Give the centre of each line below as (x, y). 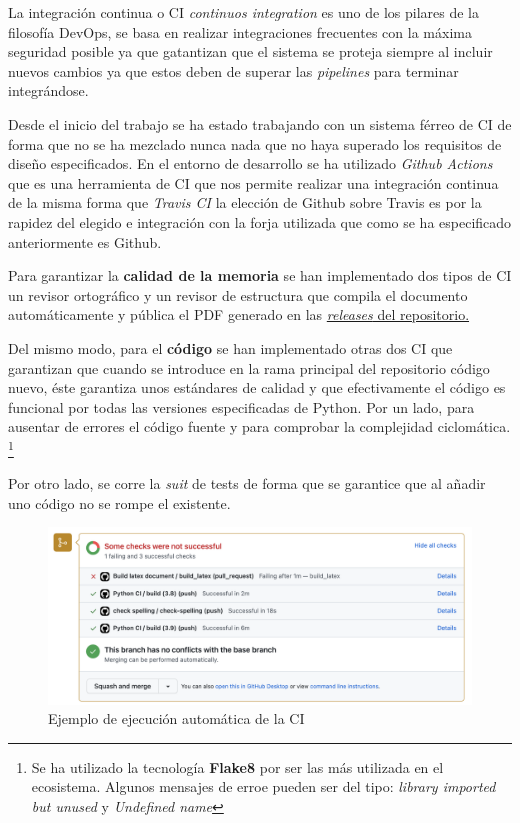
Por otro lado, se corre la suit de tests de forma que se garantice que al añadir (247, 483)
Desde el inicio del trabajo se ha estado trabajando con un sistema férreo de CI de (260, 123)
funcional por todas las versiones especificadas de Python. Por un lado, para (241, 406)
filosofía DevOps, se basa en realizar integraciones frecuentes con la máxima (240, 31)
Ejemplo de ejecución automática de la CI (176, 718)
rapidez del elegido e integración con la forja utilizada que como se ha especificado (260, 221)
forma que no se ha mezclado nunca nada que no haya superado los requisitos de (255, 143)
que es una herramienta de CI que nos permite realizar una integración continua (253, 182)
